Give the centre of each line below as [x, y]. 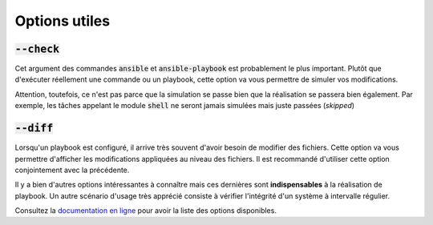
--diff [34, 129]
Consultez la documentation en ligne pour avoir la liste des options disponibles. [146, 211]
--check [37, 49]
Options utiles [63, 21]
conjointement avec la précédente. [72, 170]
